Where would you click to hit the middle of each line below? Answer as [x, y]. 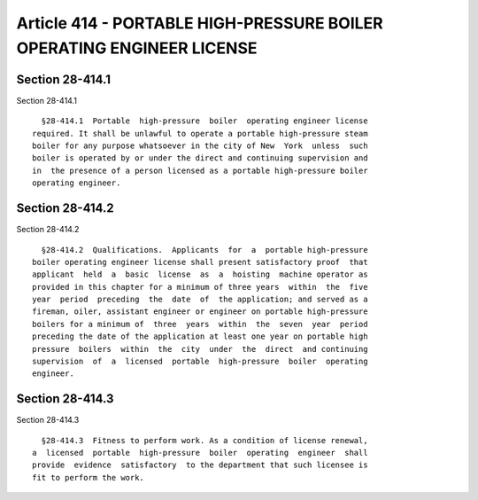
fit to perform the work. [89, 477]
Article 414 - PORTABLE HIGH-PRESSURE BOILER [200, 23]
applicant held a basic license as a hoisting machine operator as [200, 274]
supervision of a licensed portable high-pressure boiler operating [200, 362]
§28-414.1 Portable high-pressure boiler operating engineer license [204, 121]
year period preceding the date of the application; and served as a [200, 300]
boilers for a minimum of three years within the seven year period [200, 324]
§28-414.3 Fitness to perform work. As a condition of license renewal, [204, 440]
